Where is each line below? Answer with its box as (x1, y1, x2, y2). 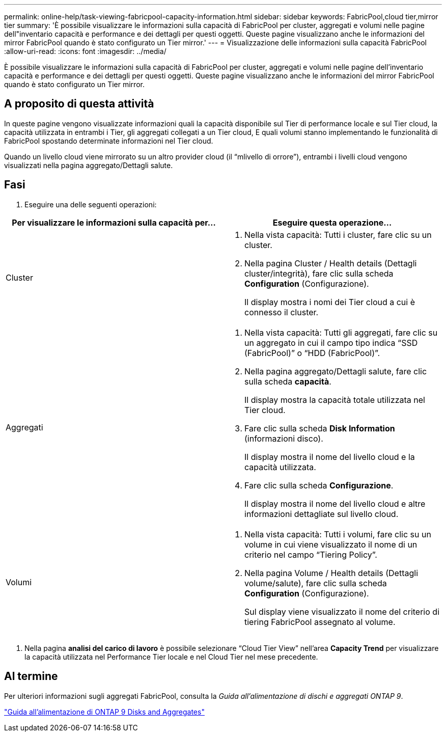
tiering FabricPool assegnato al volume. (244, 616, 396, 627)
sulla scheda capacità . (244, 376, 331, 387)
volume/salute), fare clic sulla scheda (244, 578, 387, 588)
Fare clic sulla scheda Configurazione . (244, 480, 394, 490)
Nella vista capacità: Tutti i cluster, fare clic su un (244, 229, 432, 240)
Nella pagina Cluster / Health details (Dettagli (244, 258, 417, 268)
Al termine (4, 670, 58, 683)
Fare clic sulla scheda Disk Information (244, 423, 395, 433)
